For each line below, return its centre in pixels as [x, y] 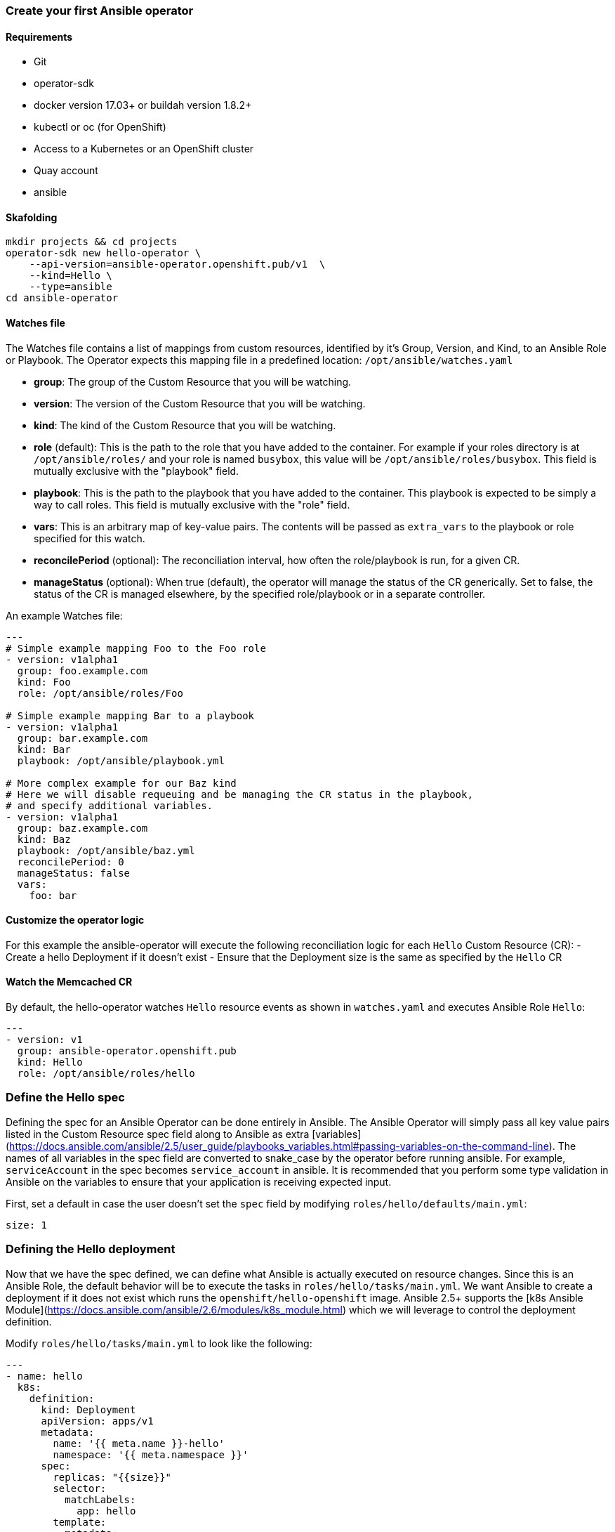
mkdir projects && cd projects [92, 242]
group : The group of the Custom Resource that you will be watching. [193, 381]
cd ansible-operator [62, 298]
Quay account [66, 171]
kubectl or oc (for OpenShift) [100, 127]
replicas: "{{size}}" [112, 1477]
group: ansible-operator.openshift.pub [127, 1051]
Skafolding [32, 217]
